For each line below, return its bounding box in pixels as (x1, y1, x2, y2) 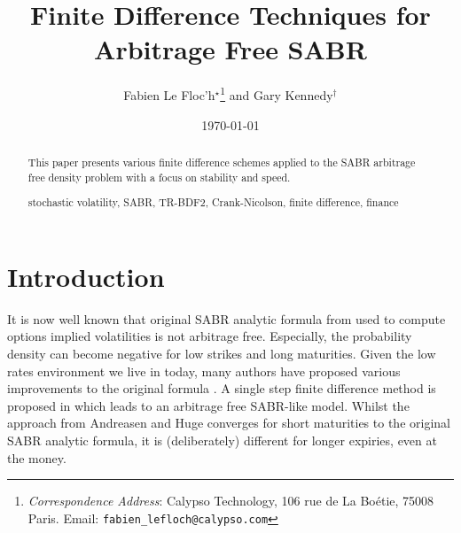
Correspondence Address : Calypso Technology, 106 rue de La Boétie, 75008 (27, 491, 434, 510)
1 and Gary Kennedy (220, 83, 333, 104)
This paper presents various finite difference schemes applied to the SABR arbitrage (27, 154, 416, 169)
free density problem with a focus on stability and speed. (27, 169, 291, 184)
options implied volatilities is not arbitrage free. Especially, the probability (7, 327, 412, 345)
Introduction (7, 258, 165, 294)
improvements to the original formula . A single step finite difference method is (7, 379, 436, 398)
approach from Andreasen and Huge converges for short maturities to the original (7, 413, 450, 432)
